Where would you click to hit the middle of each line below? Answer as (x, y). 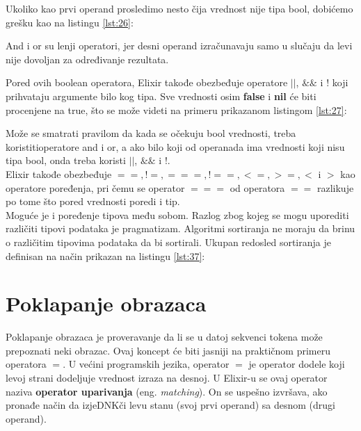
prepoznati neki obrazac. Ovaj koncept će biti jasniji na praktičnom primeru (168, 350)
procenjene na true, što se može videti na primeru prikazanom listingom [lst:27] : (176, 109)
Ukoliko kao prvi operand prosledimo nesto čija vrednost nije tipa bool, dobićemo (179, 8)
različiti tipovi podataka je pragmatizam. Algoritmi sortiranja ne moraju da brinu (180, 228)
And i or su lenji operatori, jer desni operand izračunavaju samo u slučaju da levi (179, 46)
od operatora (257, 187)
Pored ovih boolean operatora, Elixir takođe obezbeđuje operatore (147, 82)
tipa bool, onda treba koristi (66, 160)
